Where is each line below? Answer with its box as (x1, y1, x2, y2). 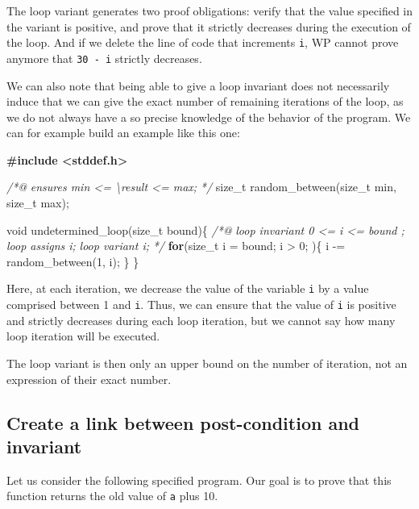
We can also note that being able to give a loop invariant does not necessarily (6, 77, 390, 94)
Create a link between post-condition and (6, 410, 360, 435)
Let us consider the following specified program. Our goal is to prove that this (6, 471, 392, 488)
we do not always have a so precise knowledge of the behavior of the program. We (6, 108, 411, 125)
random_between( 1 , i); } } (6, 252, 139, 269)
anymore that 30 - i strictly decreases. (6, 49, 202, 66)
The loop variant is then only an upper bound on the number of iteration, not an (6, 354, 408, 371)
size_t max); (6, 194, 69, 211)
